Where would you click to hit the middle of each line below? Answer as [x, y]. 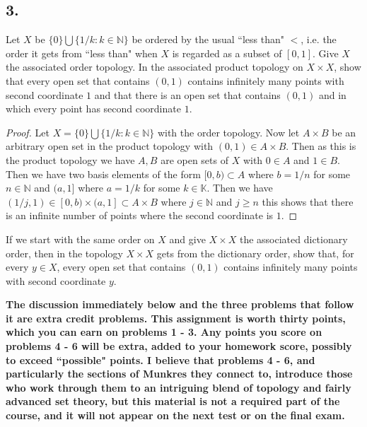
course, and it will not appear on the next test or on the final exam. [175, 415]
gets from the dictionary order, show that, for [255, 253]
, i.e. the [319, 39]
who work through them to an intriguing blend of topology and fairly [179, 387]
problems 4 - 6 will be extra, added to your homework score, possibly [179, 346]
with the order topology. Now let [228, 132]
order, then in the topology [64, 253]
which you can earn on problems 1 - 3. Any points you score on [164, 332]
